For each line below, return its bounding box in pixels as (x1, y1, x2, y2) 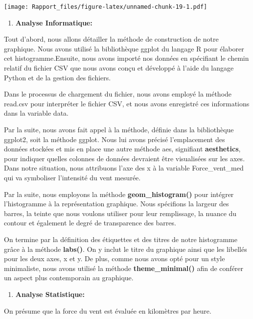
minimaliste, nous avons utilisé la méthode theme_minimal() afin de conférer (4, 263, 244, 273)
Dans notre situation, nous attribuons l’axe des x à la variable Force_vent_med (4, 163, 244, 173)
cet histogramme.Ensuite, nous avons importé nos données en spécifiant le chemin (4, 53, 249, 63)
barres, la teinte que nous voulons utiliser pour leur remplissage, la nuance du (4, 208, 237, 218)
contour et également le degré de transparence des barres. (4, 218, 176, 228)
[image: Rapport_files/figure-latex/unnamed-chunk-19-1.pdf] (4, 3, 207, 10)
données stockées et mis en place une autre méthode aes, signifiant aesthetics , (4, 144, 241, 154)
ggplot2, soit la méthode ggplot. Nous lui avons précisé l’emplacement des (4, 134, 225, 144)
